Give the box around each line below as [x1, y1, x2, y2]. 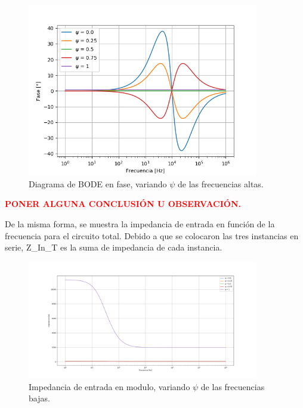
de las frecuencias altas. [178, 177, 264, 190]
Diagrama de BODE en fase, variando [29, 177, 167, 190]
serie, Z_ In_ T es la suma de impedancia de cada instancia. [5, 241, 222, 254]
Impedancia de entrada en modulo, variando [29, 380, 190, 392]
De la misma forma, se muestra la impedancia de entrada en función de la [5, 217, 275, 230]
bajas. [29, 392, 50, 404]
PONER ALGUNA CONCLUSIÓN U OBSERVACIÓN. [5, 197, 242, 210]
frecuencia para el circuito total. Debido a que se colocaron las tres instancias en [5, 229, 299, 242]
